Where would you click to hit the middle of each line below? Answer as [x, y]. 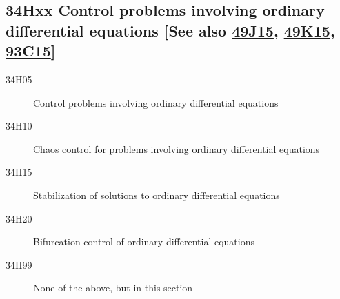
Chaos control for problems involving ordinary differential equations [177, 148]
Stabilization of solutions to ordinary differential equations [157, 195]
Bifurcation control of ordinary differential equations [144, 241]
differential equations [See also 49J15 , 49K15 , [170, 30]
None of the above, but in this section [113, 288]
